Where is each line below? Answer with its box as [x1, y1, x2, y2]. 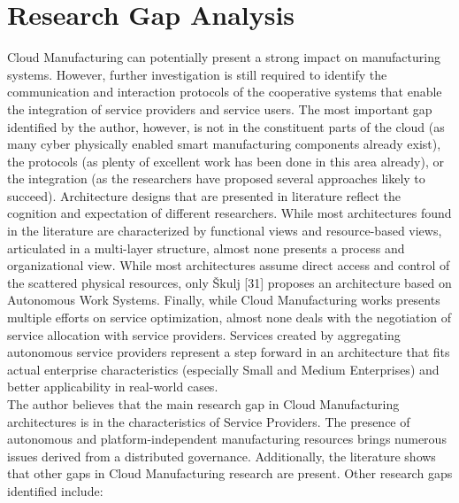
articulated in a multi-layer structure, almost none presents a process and [7, 238, 405, 257]
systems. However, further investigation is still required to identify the [7, 65, 387, 83]
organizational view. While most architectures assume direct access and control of [7, 256, 450, 275]
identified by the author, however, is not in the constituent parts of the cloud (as [7, 117, 445, 135]
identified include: [7, 481, 103, 499]
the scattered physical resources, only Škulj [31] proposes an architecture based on [7, 273, 452, 291]
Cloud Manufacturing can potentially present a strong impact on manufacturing [7, 48, 440, 66]
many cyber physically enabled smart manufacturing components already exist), [7, 135, 441, 153]
